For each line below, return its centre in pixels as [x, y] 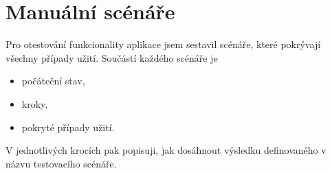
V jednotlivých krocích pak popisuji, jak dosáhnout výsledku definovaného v [166, 150]
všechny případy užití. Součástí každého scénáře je [112, 57]
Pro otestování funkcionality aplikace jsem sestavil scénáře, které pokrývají [163, 44]
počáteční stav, [53, 81]
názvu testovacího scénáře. [61, 163]
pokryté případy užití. [68, 127]
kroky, [35, 103]
